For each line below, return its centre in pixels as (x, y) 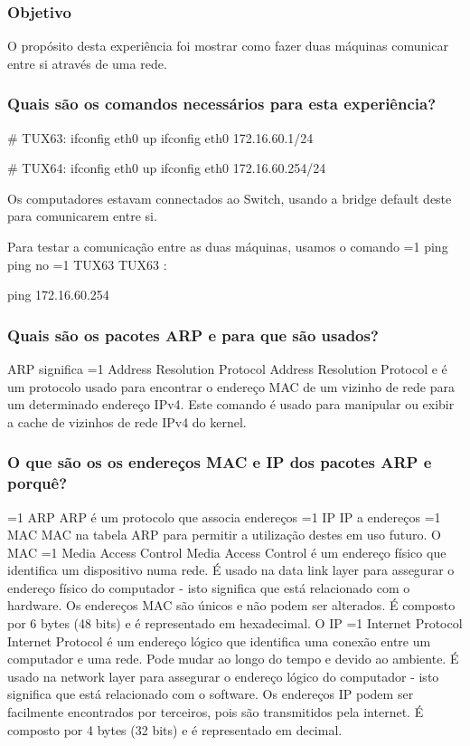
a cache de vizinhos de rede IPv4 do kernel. (127, 421)
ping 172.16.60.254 (58, 295)
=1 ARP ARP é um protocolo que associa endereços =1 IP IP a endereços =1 (224, 516)
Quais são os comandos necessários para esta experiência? (222, 104)
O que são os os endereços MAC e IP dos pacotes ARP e (220, 462)
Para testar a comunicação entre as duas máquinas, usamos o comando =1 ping (228, 246)
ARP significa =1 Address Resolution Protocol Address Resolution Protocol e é (227, 368)
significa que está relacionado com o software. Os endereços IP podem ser (211, 694)
